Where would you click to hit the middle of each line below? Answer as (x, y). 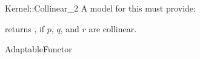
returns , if (25, 28)
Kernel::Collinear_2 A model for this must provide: (100, 8)
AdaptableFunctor (38, 49)
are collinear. (113, 28)
